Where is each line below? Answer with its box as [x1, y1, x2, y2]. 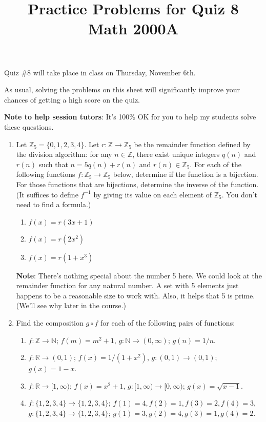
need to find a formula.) [16, 199, 91, 210]
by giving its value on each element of [93, 189, 212, 199]
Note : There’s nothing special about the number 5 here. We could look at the [16, 270, 262, 280]
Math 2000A [88, 18, 179, 39]
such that [38, 158, 68, 169]
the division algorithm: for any [16, 149, 112, 159]
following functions [16, 169, 75, 179]
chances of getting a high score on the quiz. [4, 94, 140, 105]
